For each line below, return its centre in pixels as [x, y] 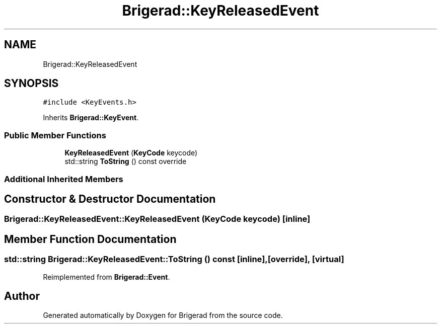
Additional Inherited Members [64, 179]
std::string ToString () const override [126, 161]
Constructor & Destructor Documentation [110, 199]
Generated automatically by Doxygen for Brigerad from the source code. [163, 315]
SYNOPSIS [31, 84]
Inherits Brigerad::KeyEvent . [91, 118]
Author [22, 296]
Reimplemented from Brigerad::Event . [106, 277]
